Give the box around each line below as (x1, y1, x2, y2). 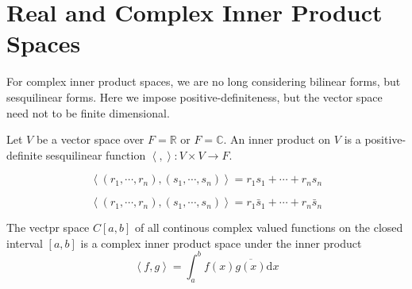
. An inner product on (223, 131, 331, 148)
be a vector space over (36, 131, 144, 148)
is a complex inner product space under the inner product (80, 234, 362, 251)
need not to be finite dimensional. (6, 104, 170, 121)
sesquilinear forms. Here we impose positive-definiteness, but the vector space (6, 88, 383, 105)
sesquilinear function (45, 146, 146, 163)
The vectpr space (6, 219, 90, 236)
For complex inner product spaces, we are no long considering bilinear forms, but (6, 73, 401, 90)
